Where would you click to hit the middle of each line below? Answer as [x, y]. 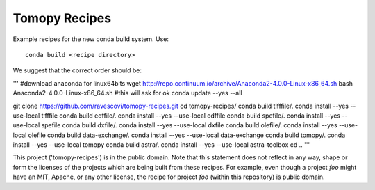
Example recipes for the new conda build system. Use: [91, 39]
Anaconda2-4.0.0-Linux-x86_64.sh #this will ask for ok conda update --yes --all [127, 93]
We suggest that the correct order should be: [77, 70]
